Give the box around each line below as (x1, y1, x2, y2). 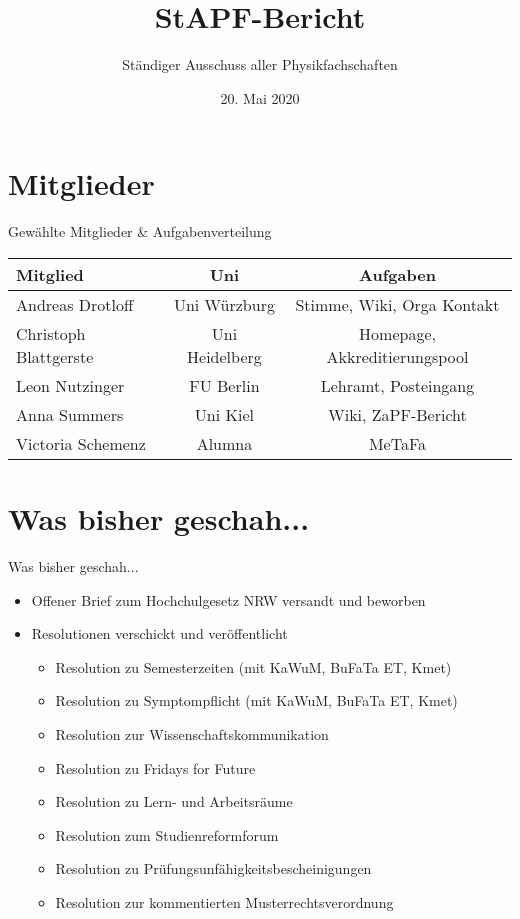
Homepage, (359, 321, 436, 345)
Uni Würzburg (173, 292, 275, 316)
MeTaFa (368, 431, 427, 455)
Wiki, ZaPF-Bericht (328, 402, 467, 426)
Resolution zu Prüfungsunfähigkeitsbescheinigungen (55, 858, 372, 879)
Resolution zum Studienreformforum (55, 824, 279, 845)
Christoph (16, 321, 86, 345)
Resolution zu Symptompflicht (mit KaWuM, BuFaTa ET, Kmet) (55, 690, 458, 711)
